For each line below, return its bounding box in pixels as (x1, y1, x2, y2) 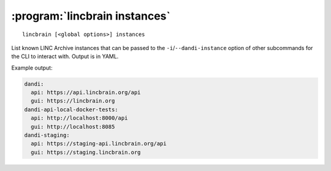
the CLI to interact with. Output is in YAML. (11, 53, 119, 60)
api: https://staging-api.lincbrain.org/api (31, 140, 167, 147)
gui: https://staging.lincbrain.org (31, 148, 141, 156)
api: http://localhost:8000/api (31, 115, 128, 122)
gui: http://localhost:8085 (31, 123, 115, 130)
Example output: (11, 64, 53, 71)
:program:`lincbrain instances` (11, 9, 171, 23)
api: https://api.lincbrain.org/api (31, 89, 141, 96)
